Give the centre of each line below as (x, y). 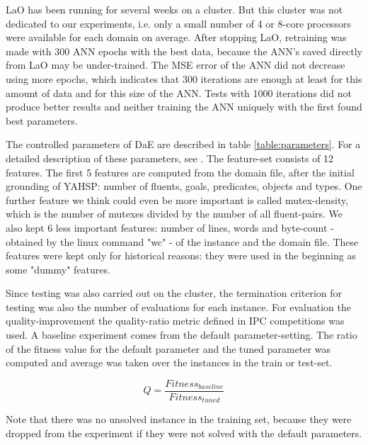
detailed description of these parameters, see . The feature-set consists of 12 (170, 158)
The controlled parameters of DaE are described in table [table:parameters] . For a (183, 144)
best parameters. (42, 120)
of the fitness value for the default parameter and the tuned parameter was (168, 348)
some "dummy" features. (58, 269)
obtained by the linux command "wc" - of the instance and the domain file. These (182, 241)
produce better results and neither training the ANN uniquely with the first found (184, 107)
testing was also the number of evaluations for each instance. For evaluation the (178, 306)
